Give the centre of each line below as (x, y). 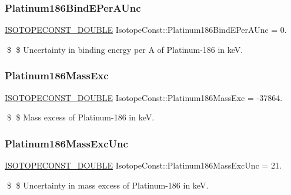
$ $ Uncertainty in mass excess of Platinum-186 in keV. (108, 185)
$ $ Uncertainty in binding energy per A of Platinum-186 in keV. (125, 49)
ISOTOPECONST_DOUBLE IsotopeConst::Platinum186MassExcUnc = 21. (143, 165)
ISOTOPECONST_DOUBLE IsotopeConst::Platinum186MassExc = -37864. (144, 97)
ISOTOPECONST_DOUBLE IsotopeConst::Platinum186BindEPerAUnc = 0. (146, 30)
